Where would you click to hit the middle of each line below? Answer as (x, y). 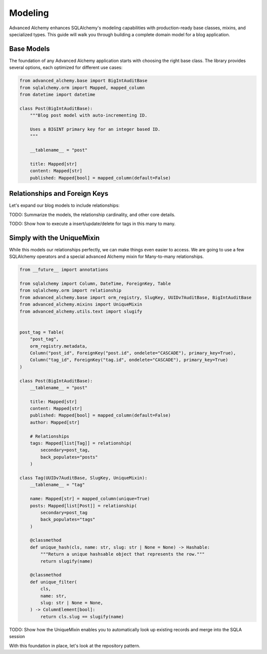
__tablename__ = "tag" (57, 485)
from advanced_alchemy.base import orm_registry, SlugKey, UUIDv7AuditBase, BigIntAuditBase (135, 297)
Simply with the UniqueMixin (54, 238)
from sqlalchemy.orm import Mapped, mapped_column (82, 88)
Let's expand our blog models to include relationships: (64, 205)
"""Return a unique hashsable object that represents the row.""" (123, 554)
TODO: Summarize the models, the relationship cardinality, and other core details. (92, 214)
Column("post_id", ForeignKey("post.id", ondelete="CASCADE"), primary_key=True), (133, 353)
